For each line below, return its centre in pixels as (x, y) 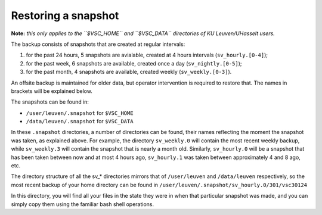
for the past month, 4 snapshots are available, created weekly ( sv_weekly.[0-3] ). (129, 72)
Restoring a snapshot (65, 15)
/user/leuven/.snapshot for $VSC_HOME (80, 113)
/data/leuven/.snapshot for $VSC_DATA (80, 121)
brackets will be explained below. (52, 91)
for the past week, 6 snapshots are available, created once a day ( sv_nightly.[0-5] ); (134, 63)
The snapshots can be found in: (50, 102)
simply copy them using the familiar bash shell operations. (83, 204)
